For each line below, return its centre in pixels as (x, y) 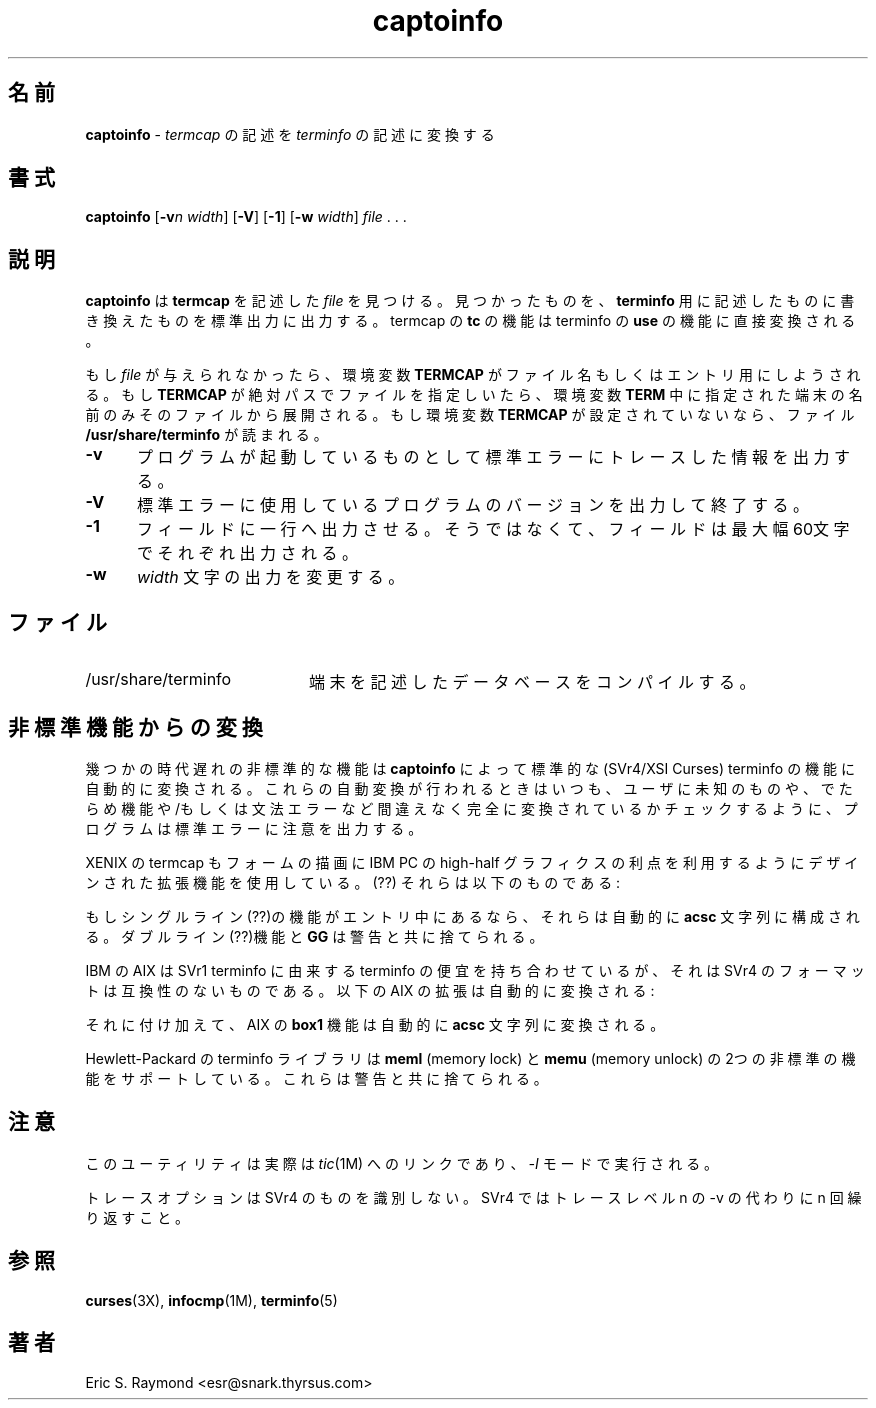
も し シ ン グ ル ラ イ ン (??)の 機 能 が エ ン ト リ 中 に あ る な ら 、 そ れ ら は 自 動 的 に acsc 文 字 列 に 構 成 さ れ (472, 916)
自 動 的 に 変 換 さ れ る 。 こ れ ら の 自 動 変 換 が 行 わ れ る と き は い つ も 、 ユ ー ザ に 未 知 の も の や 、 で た (469, 788)
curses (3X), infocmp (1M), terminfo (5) (211, 1300)
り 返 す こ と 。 (137, 1217)
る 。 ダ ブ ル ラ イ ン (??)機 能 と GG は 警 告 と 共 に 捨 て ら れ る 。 (314, 936)
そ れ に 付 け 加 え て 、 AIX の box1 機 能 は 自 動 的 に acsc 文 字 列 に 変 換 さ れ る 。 (375, 1024)
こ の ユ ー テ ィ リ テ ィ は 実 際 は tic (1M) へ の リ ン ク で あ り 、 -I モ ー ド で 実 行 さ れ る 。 (402, 1163)
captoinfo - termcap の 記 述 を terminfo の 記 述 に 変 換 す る (290, 134)
